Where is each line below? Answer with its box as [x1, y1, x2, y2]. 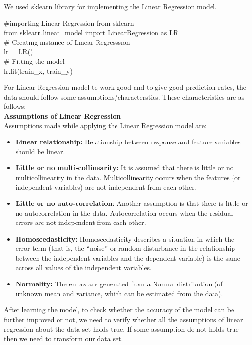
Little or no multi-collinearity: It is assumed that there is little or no [15, 162, 233, 173]
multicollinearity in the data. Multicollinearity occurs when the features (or [15, 172, 241, 182]
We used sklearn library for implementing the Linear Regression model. [4, 1, 217, 11]
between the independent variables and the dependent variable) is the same [15, 253, 240, 263]
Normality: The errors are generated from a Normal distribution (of [15, 279, 223, 289]
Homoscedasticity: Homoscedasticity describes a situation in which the [15, 233, 234, 244]
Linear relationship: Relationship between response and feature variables [15, 137, 241, 147]
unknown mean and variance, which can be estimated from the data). [15, 288, 223, 298]
